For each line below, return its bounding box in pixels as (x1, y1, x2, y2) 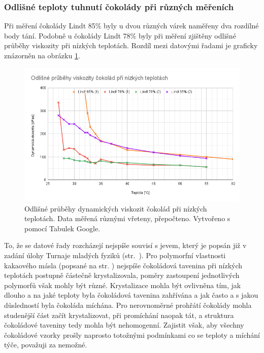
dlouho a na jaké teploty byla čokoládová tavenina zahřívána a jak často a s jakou (4, 290, 258, 300)
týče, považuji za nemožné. (4, 339, 87, 350)
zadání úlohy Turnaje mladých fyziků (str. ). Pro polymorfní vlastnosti (4, 250, 226, 260)
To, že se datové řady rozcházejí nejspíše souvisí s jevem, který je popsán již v (4, 240, 247, 251)
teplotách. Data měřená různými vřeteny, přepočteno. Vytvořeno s (24, 213, 230, 224)
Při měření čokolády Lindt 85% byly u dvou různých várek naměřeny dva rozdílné (4, 20, 259, 31)
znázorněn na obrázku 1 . (4, 50, 80, 60)
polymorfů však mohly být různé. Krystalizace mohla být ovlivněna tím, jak (4, 279, 241, 290)
